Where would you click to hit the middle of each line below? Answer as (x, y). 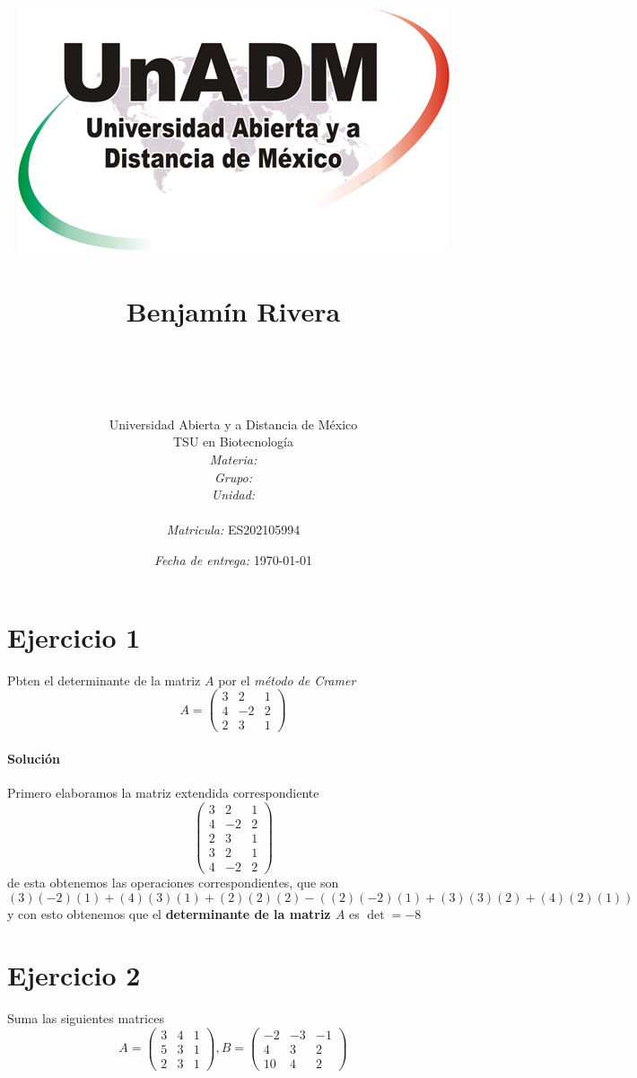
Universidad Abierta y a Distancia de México (233, 424)
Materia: (233, 459)
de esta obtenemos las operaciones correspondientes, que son (173, 882)
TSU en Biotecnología (233, 442)
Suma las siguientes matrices (86, 1018)
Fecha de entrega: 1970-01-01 (233, 560)
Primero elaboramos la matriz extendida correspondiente (163, 793)
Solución (34, 758)
